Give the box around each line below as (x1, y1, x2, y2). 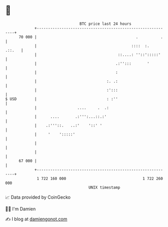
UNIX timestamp (88, 185, 121, 190)
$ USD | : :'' (5, 96, 118, 102)
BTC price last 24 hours (79, 21, 132, 26)
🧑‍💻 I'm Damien (5, 206, 36, 212)
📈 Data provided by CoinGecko (5, 194, 71, 200)
